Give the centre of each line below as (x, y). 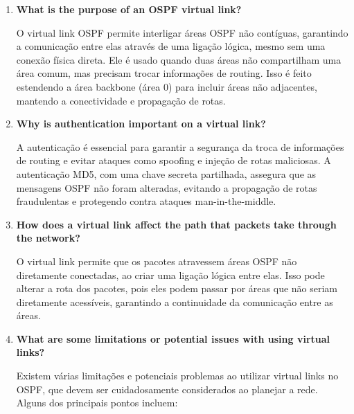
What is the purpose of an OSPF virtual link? (129, 9)
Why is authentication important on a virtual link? (141, 124)
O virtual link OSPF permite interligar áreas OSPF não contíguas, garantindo (182, 32)
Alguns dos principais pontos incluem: (97, 403)
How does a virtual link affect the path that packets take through (176, 224)
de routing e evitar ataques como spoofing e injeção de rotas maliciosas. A (174, 160)
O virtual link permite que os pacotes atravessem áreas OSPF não (157, 261)
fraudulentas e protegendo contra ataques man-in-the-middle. (146, 201)
